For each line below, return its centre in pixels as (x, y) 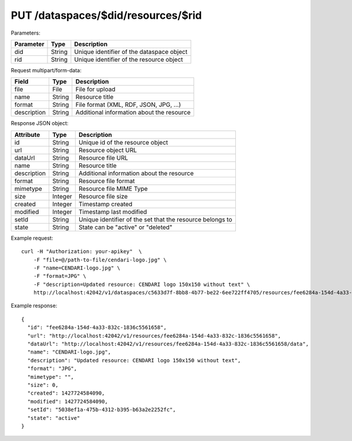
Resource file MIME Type (113, 188)
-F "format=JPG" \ (60, 276)
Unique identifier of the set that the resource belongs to (155, 219)
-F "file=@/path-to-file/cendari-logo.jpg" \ (100, 260)
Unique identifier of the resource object (128, 59)
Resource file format (106, 181)
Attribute (27, 134)
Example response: (34, 306)
